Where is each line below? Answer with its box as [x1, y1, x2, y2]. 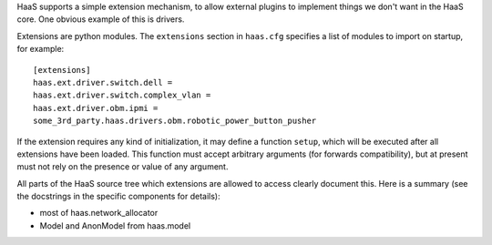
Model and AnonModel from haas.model [39, 219, 191, 231]
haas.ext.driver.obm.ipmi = [33, 103, 159, 113]
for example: [16, 44, 65, 55]
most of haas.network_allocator [39, 208, 159, 219]
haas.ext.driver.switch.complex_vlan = [33, 90, 211, 100]
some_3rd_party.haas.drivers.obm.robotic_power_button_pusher [33, 116, 317, 127]
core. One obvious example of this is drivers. [16, 14, 185, 25]
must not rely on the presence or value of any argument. [16, 161, 229, 172]
